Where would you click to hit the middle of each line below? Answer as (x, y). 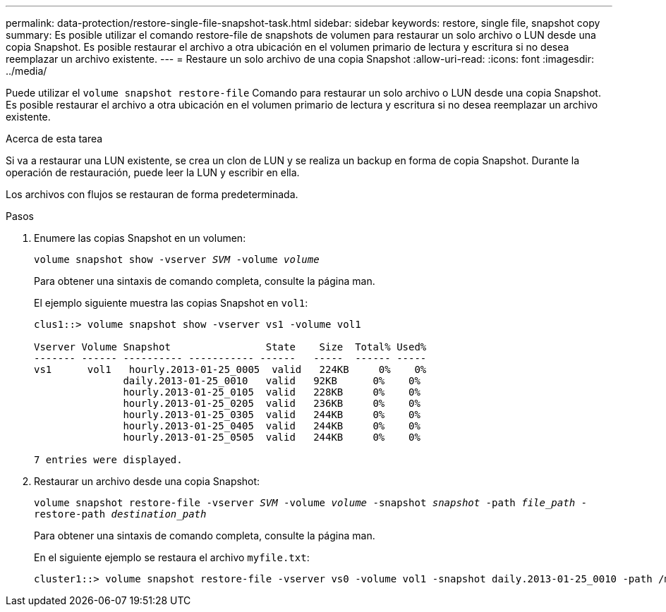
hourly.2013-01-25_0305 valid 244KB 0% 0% (272, 415)
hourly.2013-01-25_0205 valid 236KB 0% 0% (272, 403)
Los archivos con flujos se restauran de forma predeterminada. (152, 194)
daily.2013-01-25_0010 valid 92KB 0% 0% (272, 381)
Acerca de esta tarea (54, 139)
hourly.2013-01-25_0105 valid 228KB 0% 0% (272, 392)
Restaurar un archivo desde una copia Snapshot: (147, 481)
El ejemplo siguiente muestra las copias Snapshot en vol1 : (171, 303)
